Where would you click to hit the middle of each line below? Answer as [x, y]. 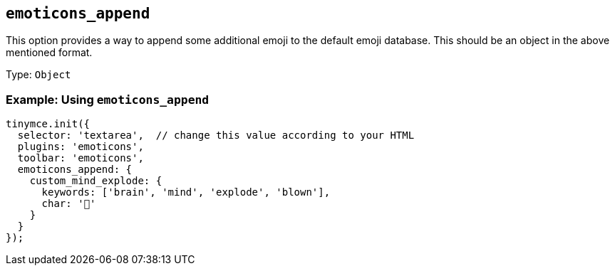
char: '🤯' [69, 204]
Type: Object [38, 75]
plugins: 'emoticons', [81, 147]
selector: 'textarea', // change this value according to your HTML [216, 135]
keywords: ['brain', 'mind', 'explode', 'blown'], [186, 192]
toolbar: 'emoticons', [81, 158]
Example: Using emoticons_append [108, 99]
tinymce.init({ [48, 124]
